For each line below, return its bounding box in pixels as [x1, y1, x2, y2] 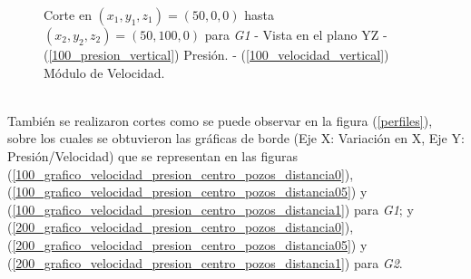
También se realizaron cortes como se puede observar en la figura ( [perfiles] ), [7, 111, 433, 130]
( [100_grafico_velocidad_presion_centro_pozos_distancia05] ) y [7, 182, 368, 201]
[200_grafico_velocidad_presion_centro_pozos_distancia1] [12, 253, 345, 272]
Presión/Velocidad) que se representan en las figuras [7, 146, 299, 165]
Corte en [44, 5, 92, 24]
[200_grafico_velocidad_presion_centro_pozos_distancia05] [12, 235, 351, 254]
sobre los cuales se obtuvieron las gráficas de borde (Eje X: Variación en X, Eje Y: [7, 129, 465, 148]
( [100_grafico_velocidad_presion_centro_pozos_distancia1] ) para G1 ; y [7, 199, 414, 218]
